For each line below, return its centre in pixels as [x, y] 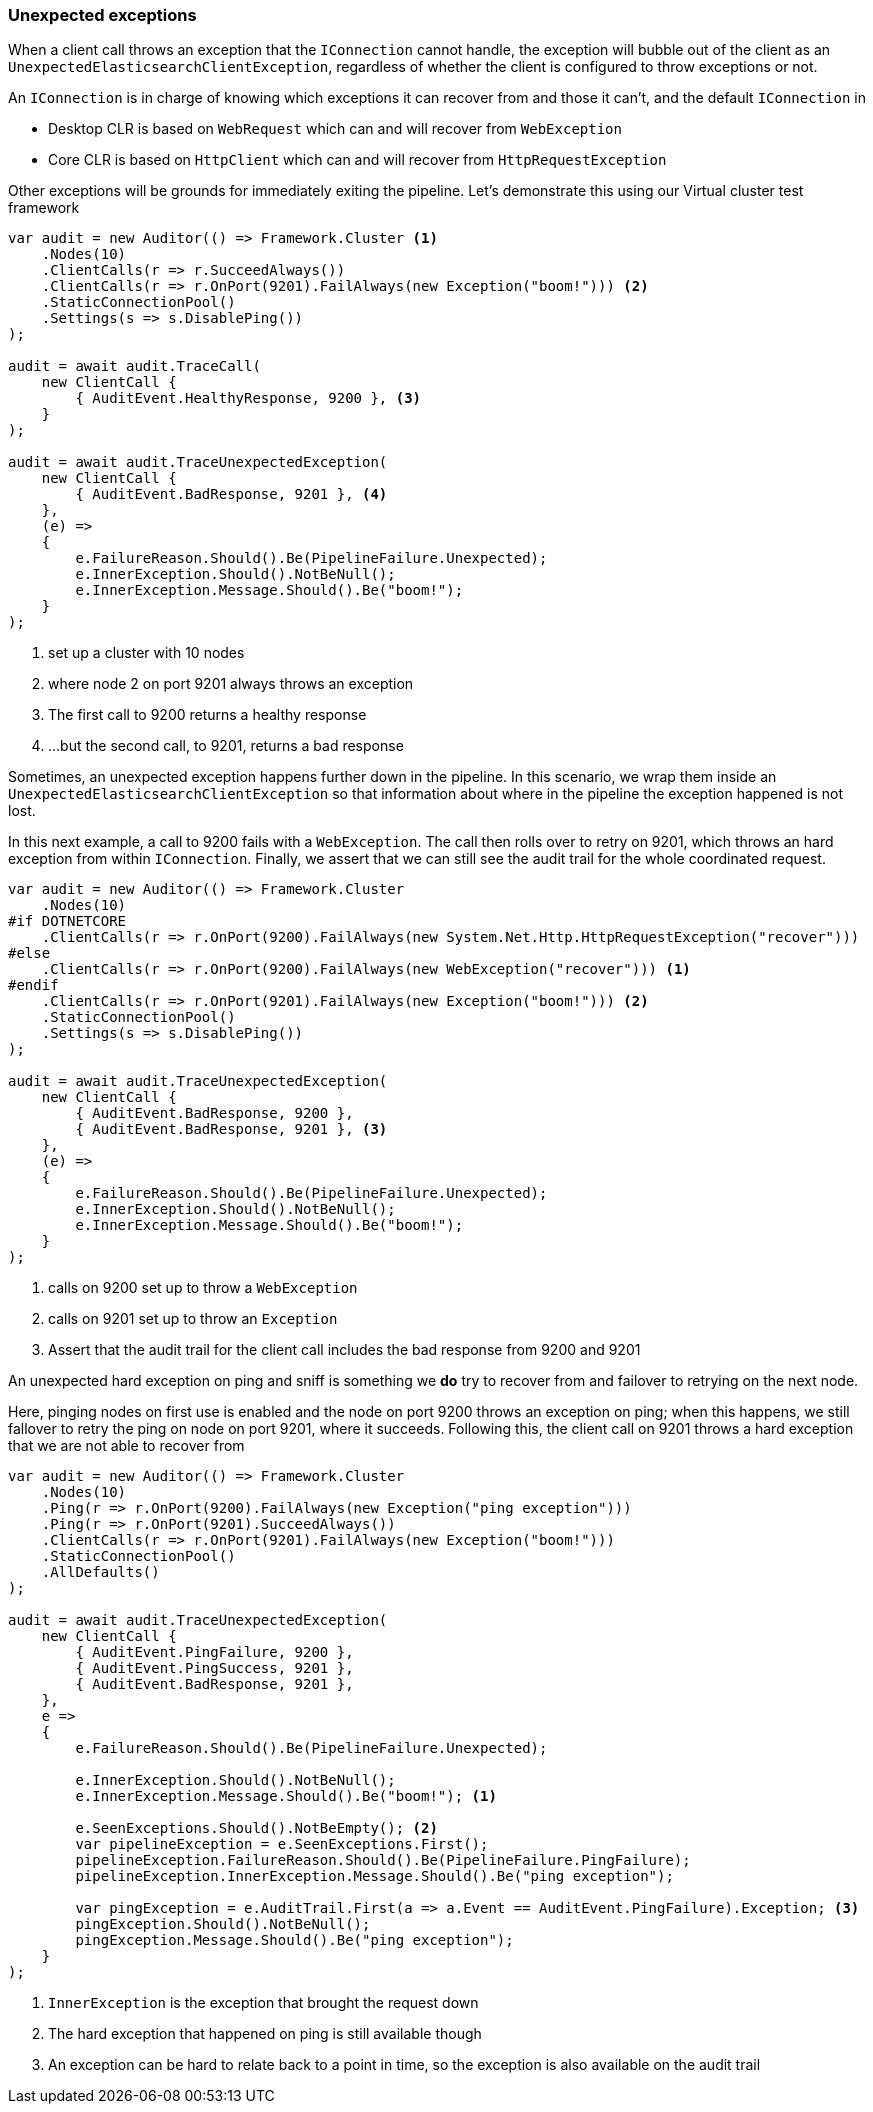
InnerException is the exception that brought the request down [263, 2003]
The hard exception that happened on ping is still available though [265, 2034]
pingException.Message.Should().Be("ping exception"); [294, 1940]
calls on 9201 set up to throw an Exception [193, 1319]
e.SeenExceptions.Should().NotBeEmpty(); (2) [256, 1828]
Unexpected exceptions [102, 15]
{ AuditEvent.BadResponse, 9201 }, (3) [231, 1129]
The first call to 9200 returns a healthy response [207, 715]
